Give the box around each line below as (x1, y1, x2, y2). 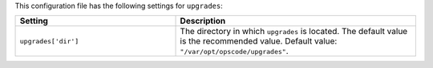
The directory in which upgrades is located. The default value (180, 26, 408, 37)
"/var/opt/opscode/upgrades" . (180, 46, 289, 57)
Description (180, 16, 226, 27)
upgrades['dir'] (19, 36, 79, 45)
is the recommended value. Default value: (180, 36, 338, 47)
